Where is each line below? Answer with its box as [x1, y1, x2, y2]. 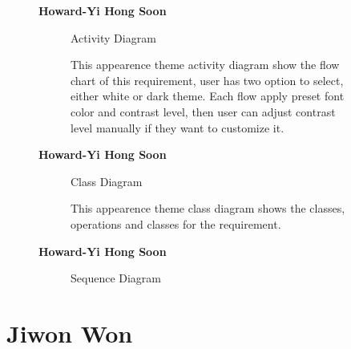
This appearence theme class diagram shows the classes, [71, 200, 345, 217]
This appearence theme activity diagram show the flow [71, 56, 340, 73]
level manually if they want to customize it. [71, 119, 284, 136]
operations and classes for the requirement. [71, 215, 281, 232]
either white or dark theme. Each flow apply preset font [71, 87, 345, 104]
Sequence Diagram [71, 270, 162, 286]
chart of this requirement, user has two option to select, [71, 71, 344, 88]
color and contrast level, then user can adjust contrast [71, 103, 336, 120]
